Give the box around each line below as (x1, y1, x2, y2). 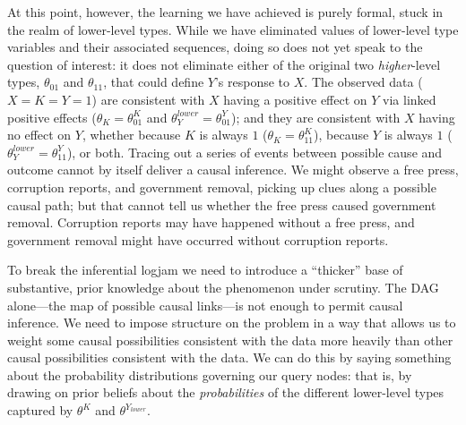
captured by (7, 401, 73, 420)
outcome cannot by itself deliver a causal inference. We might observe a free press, (7, 160, 459, 179)
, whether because (82, 125, 181, 144)
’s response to (214, 72, 290, 91)
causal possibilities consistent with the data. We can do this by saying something (7, 348, 452, 367)
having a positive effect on (223, 89, 367, 108)
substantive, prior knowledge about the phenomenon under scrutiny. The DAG (7, 277, 439, 296)
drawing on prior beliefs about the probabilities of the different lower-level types (7, 383, 444, 402)
